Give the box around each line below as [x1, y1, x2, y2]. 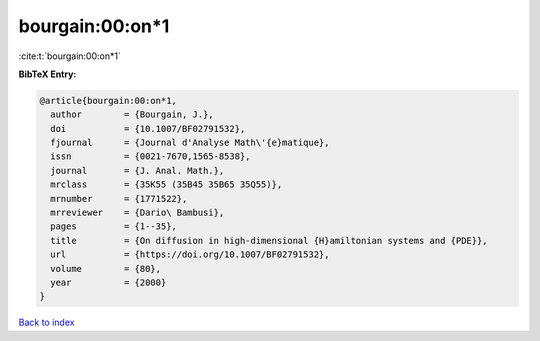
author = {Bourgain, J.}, [50, 109, 214, 120]
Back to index [18, 316, 75, 329]
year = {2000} [50, 277, 167, 288]
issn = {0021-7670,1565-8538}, [50, 151, 251, 162]
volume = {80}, [50, 263, 162, 274]
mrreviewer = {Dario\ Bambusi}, [50, 207, 225, 219]
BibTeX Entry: [18, 68, 77, 80]
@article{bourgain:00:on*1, [39, 95, 177, 106]
